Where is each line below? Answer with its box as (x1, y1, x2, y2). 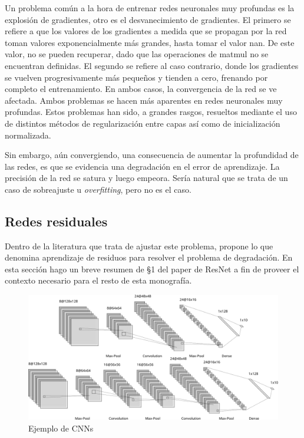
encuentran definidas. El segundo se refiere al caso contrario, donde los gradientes (5, 59, 299, 71)
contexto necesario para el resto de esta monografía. (5, 274, 192, 286)
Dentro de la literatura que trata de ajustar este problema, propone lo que (5, 239, 273, 252)
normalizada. (5, 129, 51, 141)
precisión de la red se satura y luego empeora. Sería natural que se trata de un (5, 172, 288, 184)
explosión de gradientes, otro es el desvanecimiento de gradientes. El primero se (5, 13, 291, 25)
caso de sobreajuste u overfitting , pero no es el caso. (5, 183, 191, 195)
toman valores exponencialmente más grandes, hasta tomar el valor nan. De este (5, 36, 295, 48)
